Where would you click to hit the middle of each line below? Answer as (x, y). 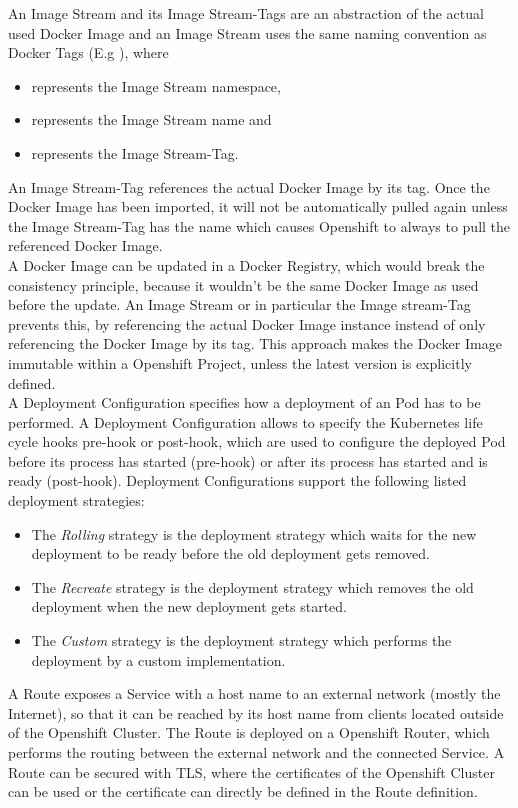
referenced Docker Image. (85, 245)
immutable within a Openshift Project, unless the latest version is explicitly (240, 362)
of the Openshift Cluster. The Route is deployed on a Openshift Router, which (249, 732)
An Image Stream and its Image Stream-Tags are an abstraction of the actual (246, 13)
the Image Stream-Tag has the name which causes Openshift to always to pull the (259, 225)
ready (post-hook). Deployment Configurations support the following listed (237, 480)
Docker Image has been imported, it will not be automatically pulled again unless (258, 206)
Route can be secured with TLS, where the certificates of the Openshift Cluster (251, 771)
